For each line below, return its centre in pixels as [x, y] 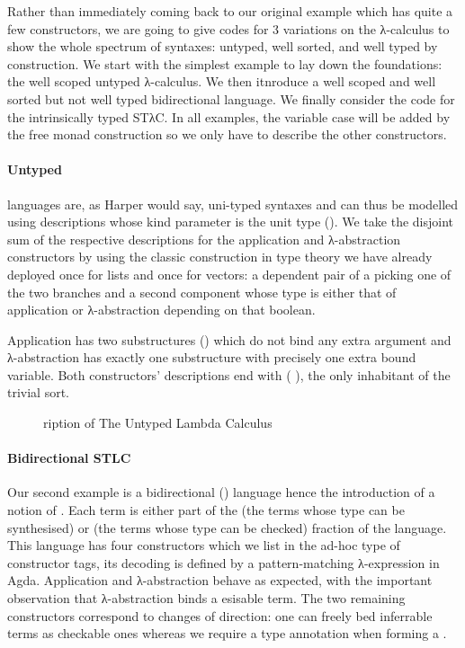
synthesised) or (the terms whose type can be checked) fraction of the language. [227, 527]
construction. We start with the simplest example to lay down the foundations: [225, 63]
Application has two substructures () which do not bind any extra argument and [229, 339]
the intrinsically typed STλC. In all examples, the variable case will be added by [229, 116]
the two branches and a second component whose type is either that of [202, 292]
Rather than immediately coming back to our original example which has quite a [230, 11]
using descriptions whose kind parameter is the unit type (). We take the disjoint [231, 222]
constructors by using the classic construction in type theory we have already [220, 257]
